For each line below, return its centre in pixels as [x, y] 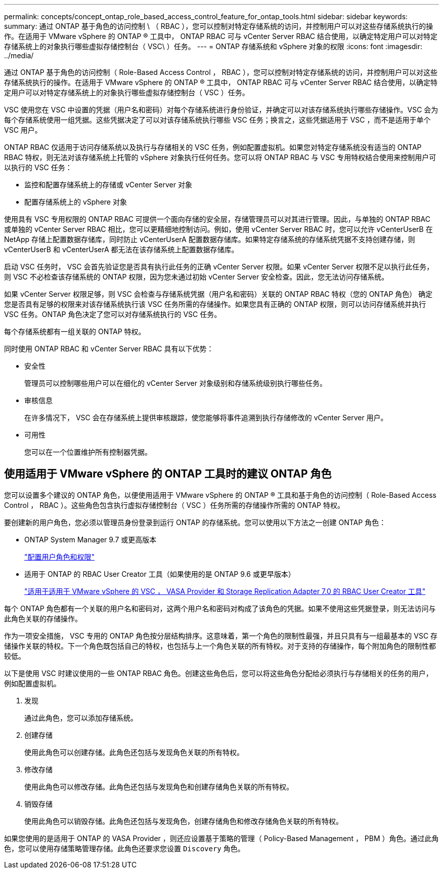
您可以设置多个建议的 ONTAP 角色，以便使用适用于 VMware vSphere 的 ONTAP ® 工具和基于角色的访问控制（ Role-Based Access [220, 495]
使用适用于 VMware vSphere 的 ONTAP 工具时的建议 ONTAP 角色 [168, 474]
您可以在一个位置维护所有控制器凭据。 [88, 452]
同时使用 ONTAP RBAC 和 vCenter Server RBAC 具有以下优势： [109, 349]
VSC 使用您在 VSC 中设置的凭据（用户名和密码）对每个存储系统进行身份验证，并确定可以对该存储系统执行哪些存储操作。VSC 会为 [221, 110]
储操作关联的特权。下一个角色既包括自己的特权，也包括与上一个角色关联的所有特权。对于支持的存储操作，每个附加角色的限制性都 [220, 646]
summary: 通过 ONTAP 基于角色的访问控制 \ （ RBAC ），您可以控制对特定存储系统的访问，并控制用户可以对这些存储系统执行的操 [219, 26]
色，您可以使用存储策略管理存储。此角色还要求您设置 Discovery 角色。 [124, 848]
